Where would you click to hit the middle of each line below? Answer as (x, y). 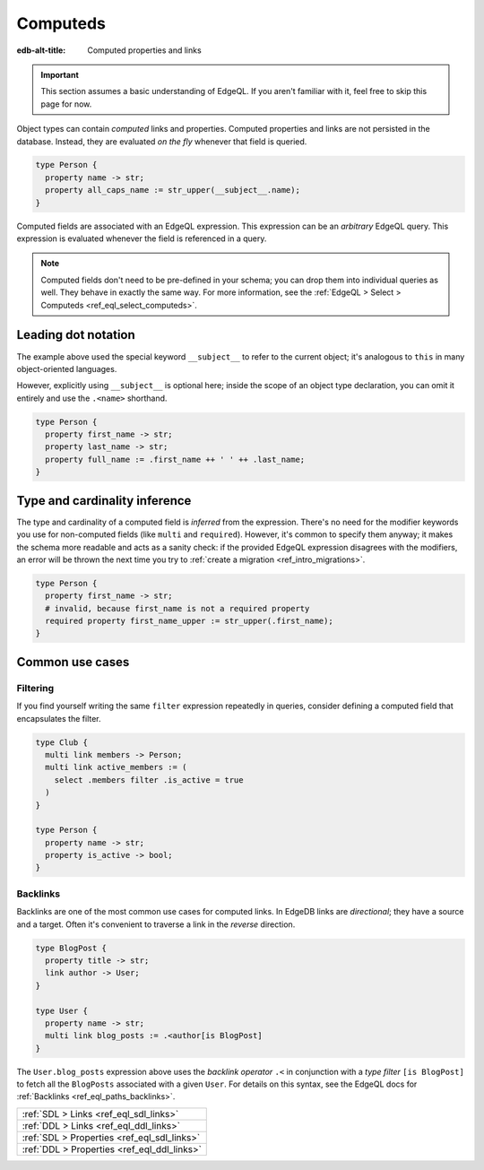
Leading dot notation (76, 335)
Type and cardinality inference (104, 501)
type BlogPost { (71, 948)
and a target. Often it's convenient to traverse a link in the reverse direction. (156, 924)
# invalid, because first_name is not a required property (177, 608)
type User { (62, 1010)
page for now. (66, 104)
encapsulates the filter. (59, 718)
